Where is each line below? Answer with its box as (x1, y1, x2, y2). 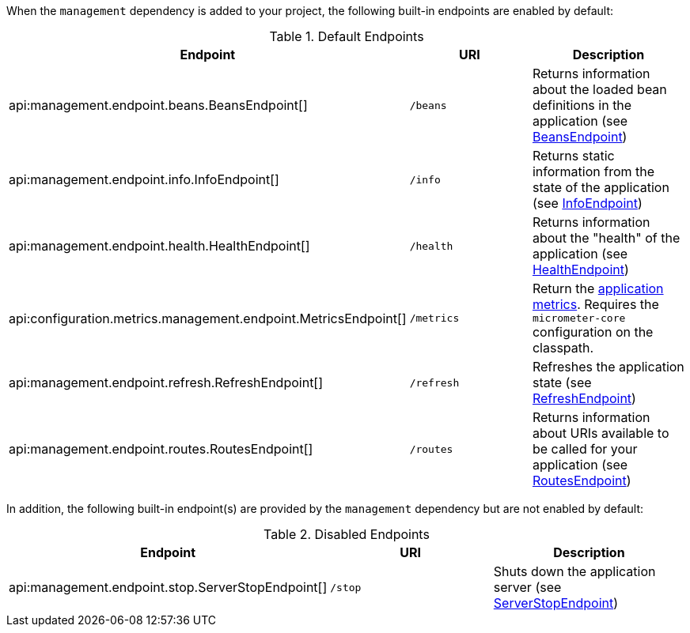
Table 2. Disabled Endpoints (263, 526, 430, 542)
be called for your (532, 441, 638, 457)
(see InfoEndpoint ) (532, 195, 643, 211)
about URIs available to (532, 425, 669, 441)
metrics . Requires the (532, 296, 659, 312)
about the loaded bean (532, 81, 667, 97)
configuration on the (532, 324, 654, 340)
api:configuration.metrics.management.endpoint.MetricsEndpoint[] (9, 310, 407, 326)
